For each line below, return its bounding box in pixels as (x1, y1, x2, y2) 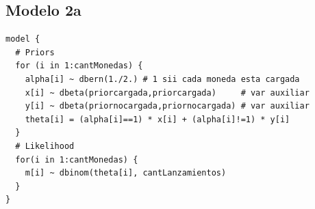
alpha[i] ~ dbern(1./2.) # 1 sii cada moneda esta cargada (25, 74, 300, 84)
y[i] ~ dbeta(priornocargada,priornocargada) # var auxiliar (25, 101, 310, 111)
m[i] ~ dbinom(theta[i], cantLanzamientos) (25, 168, 227, 178)
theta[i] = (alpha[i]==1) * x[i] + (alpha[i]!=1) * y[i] (25, 114, 290, 124)
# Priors (15, 47, 55, 57)
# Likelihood (15, 141, 75, 151)
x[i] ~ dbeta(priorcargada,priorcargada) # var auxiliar (25, 87, 310, 98)
